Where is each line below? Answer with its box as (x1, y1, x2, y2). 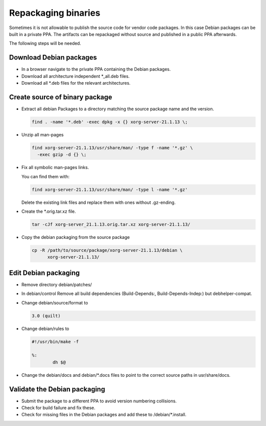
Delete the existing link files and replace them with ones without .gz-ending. (21, 199, 176, 205)
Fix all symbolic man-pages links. (21, 164, 89, 170)
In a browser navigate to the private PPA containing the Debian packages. (21, 66, 171, 72)
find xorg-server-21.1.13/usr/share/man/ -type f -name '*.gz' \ (32, 145, 193, 150)
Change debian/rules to (21, 326, 69, 331)
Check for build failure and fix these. (21, 405, 96, 411)
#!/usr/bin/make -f (32, 339, 79, 344)
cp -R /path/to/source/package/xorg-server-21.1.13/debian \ (32, 247, 183, 253)
